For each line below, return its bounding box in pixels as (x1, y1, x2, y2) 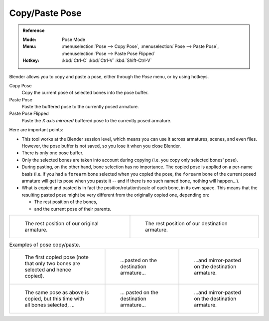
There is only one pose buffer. (21, 150, 84, 156)
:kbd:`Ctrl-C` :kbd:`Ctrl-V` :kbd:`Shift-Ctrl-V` (62, 57, 152, 63)
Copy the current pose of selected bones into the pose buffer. (21, 90, 149, 96)
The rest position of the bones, (34, 199, 98, 205)
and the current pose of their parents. (34, 206, 112, 212)
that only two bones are (24, 260, 81, 267)
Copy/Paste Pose (9, 7, 82, 18)
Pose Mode (62, 36, 86, 42)
